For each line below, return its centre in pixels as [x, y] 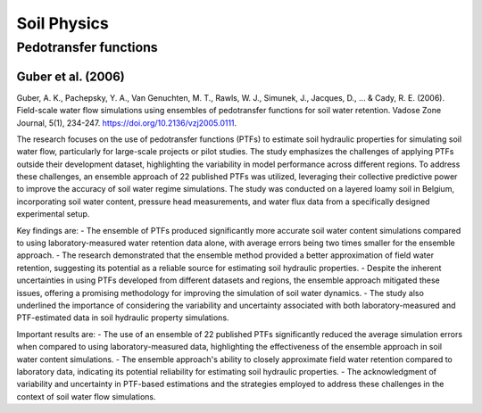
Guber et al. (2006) [71, 76]
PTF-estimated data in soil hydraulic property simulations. [123, 318]
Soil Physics [62, 23]
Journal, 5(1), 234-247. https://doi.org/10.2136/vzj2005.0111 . [127, 123]
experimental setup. [53, 214]
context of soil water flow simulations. [86, 396]
